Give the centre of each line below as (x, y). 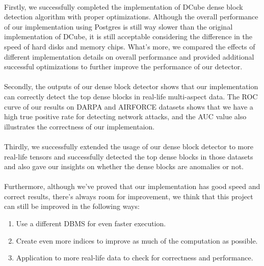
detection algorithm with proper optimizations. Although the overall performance (131, 17)
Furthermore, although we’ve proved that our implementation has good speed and (132, 186)
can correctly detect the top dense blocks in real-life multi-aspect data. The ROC (131, 96)
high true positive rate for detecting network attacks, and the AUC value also (125, 116)
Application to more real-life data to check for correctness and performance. (135, 258)
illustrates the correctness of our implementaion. (80, 126)
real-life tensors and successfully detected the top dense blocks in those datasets (129, 156)
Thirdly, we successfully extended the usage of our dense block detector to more (129, 146)
